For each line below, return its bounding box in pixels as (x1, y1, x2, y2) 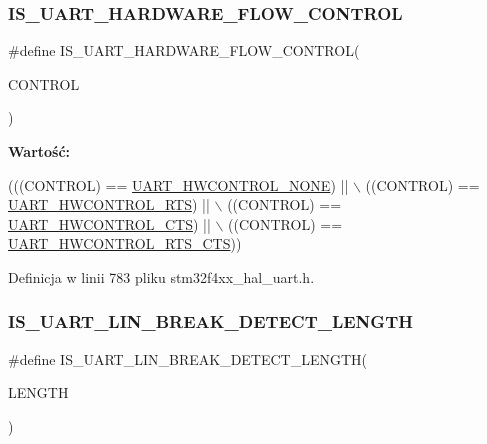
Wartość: (8, 141, 71, 161)
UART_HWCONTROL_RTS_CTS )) (8, 233, 242, 254)
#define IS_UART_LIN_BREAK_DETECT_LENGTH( (8, 348, 368, 369)
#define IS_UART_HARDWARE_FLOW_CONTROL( (8, 40, 360, 61)
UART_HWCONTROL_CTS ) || (8, 213, 211, 234)
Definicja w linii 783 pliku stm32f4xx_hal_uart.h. (8, 266, 315, 287)
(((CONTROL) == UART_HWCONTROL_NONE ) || (8, 174, 349, 195)
